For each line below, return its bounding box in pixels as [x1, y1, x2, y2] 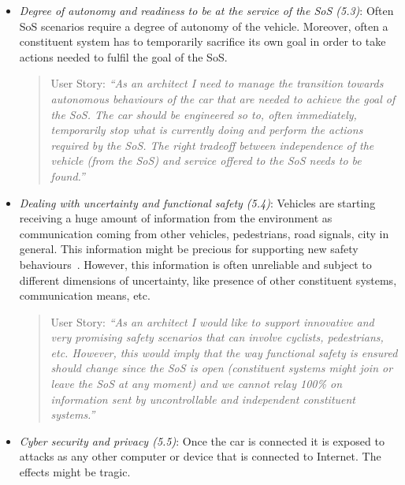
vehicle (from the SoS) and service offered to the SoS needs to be [50, 152, 362, 169]
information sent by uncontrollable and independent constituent [50, 390, 356, 407]
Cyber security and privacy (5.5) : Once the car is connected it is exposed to [19, 432, 385, 449]
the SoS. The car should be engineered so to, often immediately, [50, 106, 357, 122]
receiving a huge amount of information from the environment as [19, 210, 333, 226]
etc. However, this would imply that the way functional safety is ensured [50, 344, 398, 360]
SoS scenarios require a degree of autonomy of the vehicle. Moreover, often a [19, 17, 388, 34]
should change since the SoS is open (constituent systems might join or [50, 360, 393, 376]
